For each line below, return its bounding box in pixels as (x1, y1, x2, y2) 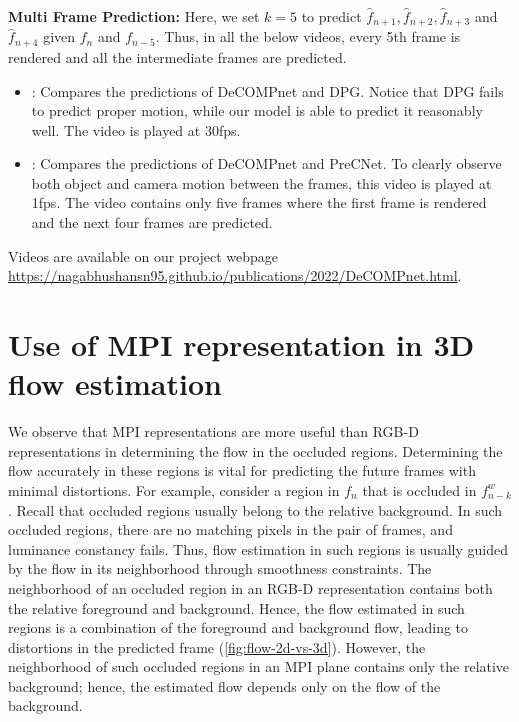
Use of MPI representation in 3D (8, 324, 475, 365)
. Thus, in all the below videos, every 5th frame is (155, 26, 461, 47)
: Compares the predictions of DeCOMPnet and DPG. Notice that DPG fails (31, 80, 504, 101)
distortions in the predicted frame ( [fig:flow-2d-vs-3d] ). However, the (8, 636, 426, 657)
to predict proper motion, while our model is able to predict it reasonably (31, 100, 483, 121)
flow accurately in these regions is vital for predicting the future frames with (8, 460, 476, 481)
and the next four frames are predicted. (31, 212, 273, 233)
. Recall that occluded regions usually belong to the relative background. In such (8, 499, 503, 520)
